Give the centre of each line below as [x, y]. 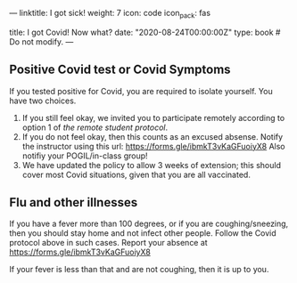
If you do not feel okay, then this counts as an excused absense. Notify [153, 136]
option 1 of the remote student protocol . [95, 127]
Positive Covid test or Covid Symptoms [120, 70]
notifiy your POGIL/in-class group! [85, 156]
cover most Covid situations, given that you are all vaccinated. [136, 174]
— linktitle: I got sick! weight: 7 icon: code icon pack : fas [110, 14]
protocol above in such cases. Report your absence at [108, 243]
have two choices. [43, 101]
